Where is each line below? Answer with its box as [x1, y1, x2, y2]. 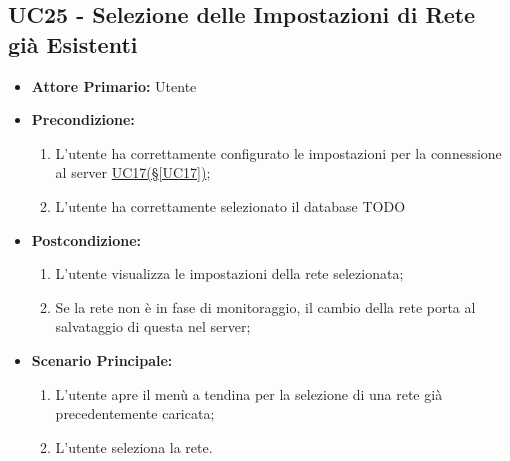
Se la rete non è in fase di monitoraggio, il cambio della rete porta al [55, 296, 476, 317]
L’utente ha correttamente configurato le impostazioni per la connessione [55, 142, 502, 163]
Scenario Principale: [31, 349, 173, 370]
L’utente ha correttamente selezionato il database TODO [55, 195, 406, 216]
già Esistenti [8, 28, 138, 59]
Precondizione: [31, 109, 135, 130]
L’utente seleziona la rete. [55, 436, 213, 457]
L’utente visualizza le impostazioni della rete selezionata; [55, 263, 404, 284]
